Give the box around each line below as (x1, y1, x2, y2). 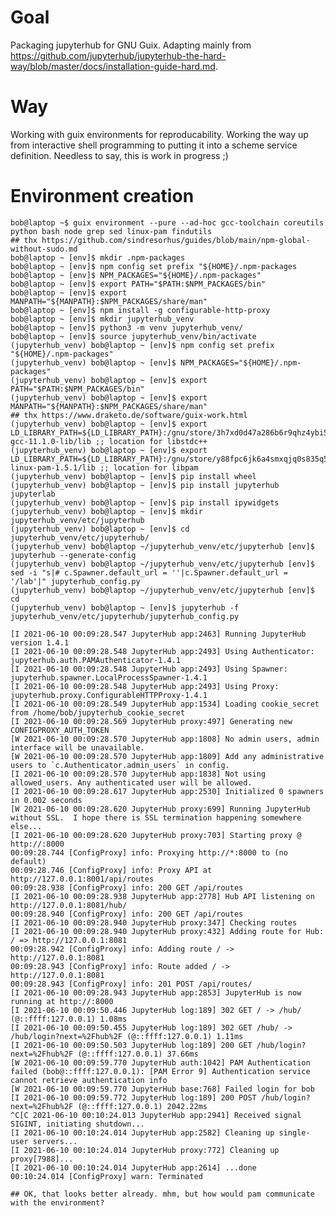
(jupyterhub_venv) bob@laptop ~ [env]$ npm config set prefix (10, 340, 275, 350)
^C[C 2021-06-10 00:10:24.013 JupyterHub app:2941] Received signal (10, 1110, 302, 1120)
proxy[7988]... (10, 1154, 74, 1164)
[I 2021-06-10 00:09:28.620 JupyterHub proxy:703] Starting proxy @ (10, 830, 302, 840)
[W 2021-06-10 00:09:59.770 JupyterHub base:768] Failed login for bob (10, 1084, 315, 1094)
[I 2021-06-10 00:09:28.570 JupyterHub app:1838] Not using (10, 769, 267, 779)
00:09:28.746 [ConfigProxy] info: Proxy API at (10, 865, 213, 875)
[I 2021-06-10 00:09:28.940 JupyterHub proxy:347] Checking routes (10, 917, 298, 928)
